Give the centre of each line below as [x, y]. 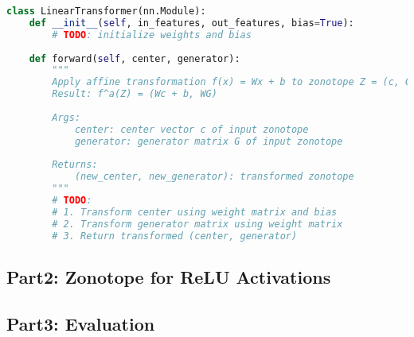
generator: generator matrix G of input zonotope [209, 141]
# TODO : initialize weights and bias [152, 35]
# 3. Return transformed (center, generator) [175, 236]
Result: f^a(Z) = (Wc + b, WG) [135, 94]
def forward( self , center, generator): [135, 58]
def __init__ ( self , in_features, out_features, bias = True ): [191, 23]
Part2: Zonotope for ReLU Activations [169, 276]
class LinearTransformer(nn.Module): [106, 11]
